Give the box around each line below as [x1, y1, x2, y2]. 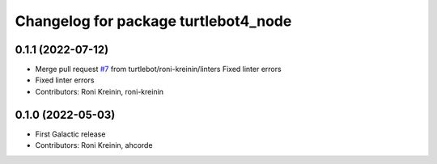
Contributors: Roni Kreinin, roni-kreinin [35, 86, 164, 96]
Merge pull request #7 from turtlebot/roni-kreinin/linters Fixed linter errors [35, 65, 282, 74]
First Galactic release [35, 129, 106, 139]
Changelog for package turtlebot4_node [15, 12, 292, 30]
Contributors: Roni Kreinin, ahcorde [35, 141, 153, 150]
